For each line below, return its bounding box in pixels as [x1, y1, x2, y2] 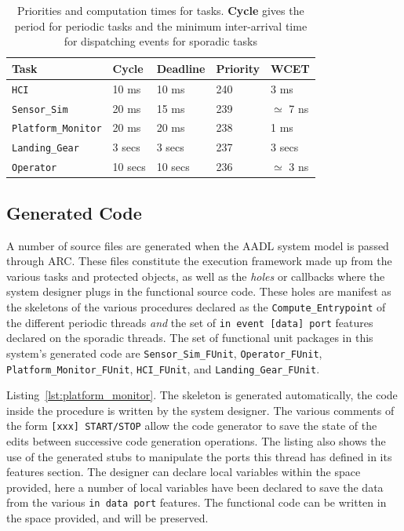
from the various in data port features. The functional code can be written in [6, 494, 387, 511]
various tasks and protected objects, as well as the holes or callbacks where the [6, 267, 385, 284]
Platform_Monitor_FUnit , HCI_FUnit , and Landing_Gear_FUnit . [6, 360, 320, 376]
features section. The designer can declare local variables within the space [6, 464, 361, 480]
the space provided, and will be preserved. [6, 510, 209, 526]
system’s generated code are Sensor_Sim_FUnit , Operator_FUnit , [6, 344, 322, 361]
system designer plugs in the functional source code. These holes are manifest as [6, 283, 391, 300]
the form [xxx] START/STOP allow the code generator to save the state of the [6, 417, 377, 434]
